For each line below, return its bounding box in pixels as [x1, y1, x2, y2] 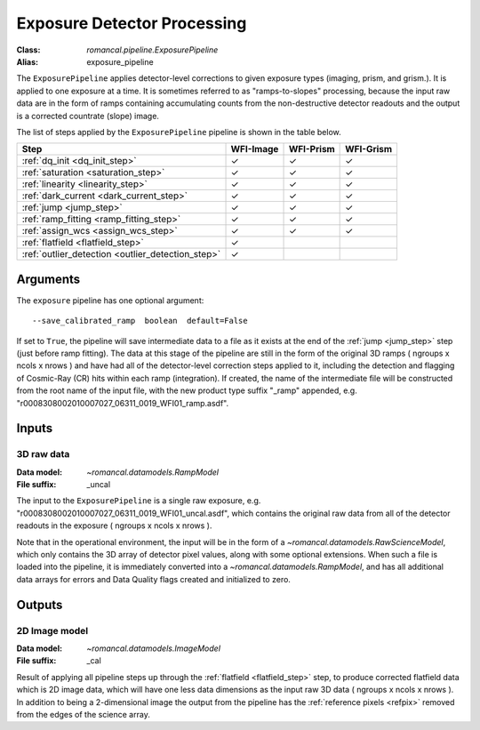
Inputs [16, 421, 53, 436]
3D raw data [16, 448, 70, 461]
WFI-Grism [345, 143, 393, 156]
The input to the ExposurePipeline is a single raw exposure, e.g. [16, 495, 261, 506]
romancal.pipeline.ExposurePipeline [86, 44, 219, 55]
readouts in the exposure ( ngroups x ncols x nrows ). [16, 520, 212, 531]
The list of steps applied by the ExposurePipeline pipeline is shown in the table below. [16, 126, 341, 137]
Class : [16, 44, 41, 55]
